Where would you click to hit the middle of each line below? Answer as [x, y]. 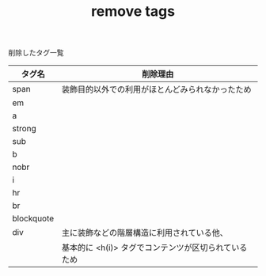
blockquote [33, 218]
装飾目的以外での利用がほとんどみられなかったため [157, 89]
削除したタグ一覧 [36, 53]
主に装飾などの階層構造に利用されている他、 [145, 233]
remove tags [133, 11]
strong [25, 129]
